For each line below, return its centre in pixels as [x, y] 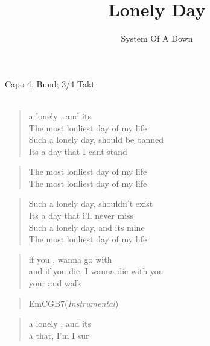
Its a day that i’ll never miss [81, 215]
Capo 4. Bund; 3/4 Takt [50, 83]
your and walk [55, 283]
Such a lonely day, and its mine [87, 227]
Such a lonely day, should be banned [96, 140]
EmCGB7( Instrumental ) [74, 303]
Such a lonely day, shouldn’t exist [91, 203]
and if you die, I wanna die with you [96, 271]
